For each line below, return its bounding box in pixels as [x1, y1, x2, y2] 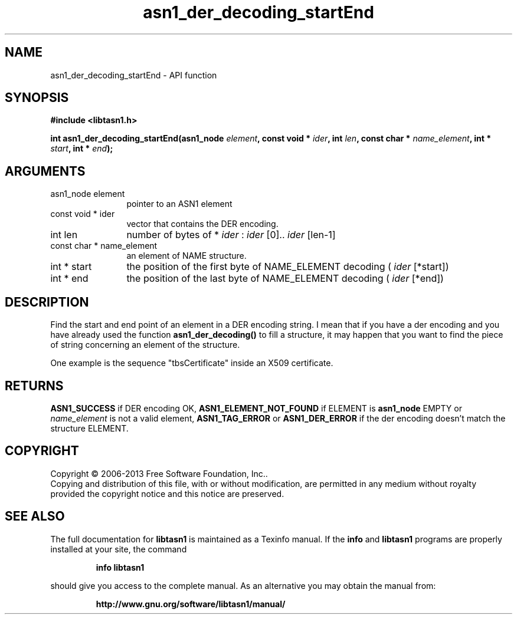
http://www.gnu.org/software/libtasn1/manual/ [96, 598, 286, 609]
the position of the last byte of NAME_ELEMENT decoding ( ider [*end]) [126, 272, 444, 285]
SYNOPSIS [5, 90, 69, 106]
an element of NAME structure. [126, 251, 247, 261]
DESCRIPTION [5, 294, 89, 309]
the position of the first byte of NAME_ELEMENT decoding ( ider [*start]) [126, 261, 449, 273]
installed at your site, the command [50, 544, 187, 554]
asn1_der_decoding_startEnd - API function [50, 70, 217, 80]
